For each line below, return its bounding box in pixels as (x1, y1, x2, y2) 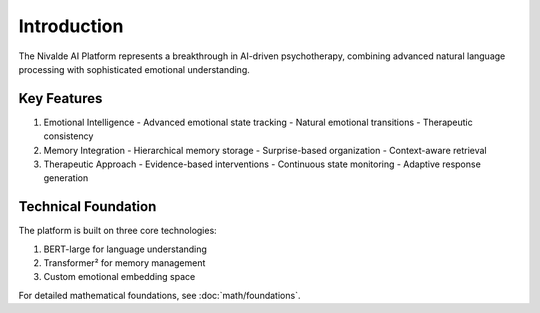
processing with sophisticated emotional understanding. (18, 63, 250, 75)
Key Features (18, 90, 103, 107)
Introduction (18, 15, 124, 37)
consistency (43, 130, 94, 142)
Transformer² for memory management (43, 257, 206, 269)
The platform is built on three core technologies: (18, 225, 217, 237)
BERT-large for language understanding (43, 243, 207, 255)
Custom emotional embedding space (43, 271, 196, 283)
